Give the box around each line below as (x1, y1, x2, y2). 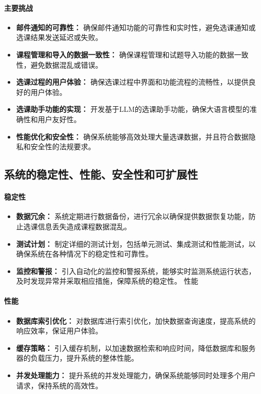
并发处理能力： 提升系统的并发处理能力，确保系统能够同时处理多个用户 (16, 370, 256, 381)
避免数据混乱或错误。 (30, 59, 103, 70)
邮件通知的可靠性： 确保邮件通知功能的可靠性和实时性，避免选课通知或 (16, 22, 256, 32)
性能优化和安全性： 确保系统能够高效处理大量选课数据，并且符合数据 (16, 131, 249, 142)
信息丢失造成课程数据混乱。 (37, 221, 131, 231)
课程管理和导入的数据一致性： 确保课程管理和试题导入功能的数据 (16, 49, 234, 60)
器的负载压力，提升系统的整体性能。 (16, 352, 138, 363)
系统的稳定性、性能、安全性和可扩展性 (4, 166, 198, 182)
